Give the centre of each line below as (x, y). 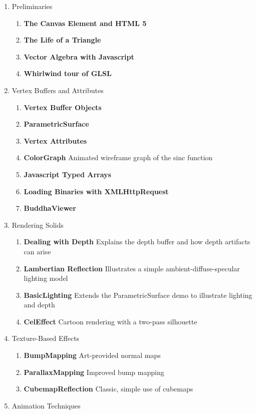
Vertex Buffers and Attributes (58, 90)
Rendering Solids (38, 225)
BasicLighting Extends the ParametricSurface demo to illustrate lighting (138, 295)
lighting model (46, 278)
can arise (37, 251)
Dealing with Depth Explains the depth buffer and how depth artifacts (137, 242)
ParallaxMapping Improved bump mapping (94, 372)
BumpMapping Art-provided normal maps (92, 355)
